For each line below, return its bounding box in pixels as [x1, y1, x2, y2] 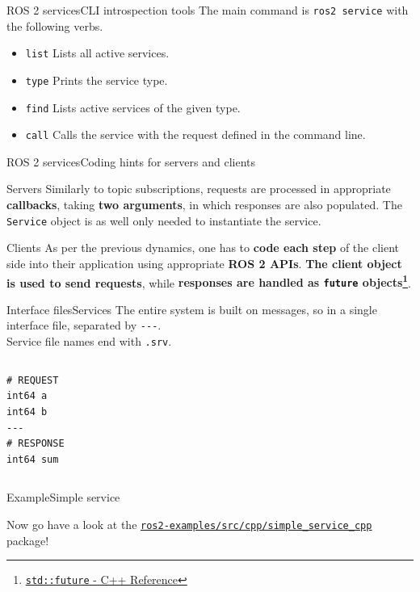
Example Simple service [6, 489, 120, 506]
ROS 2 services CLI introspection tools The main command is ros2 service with [6, 2, 409, 18]
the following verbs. [6, 17, 103, 34]
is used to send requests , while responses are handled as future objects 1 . [6, 271, 411, 291]
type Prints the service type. [25, 71, 168, 88]
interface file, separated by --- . [6, 317, 162, 334]
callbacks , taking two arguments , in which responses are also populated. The [6, 196, 402, 213]
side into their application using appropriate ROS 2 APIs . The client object [6, 254, 402, 271]
